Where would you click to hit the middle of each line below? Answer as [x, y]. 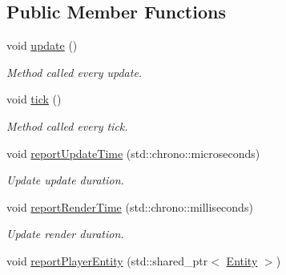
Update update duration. [65, 180]
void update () [42, 45]
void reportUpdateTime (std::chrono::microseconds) [133, 153]
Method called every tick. [67, 125]
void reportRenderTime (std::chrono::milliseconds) [130, 206]
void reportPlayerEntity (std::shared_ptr [107, 260]
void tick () [34, 99]
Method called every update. [75, 72]
